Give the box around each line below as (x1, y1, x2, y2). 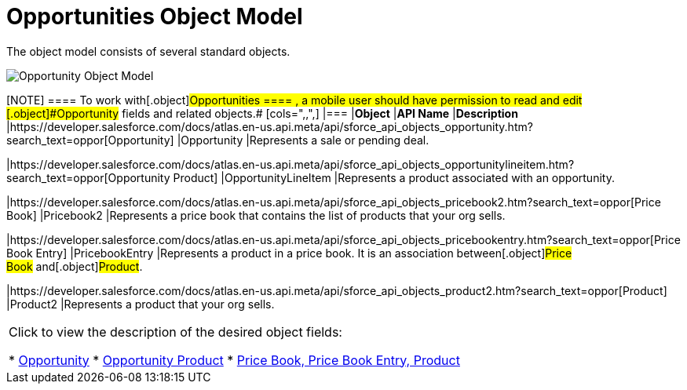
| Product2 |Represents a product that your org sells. (6, 297, 275, 311)
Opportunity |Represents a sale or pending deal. (181, 133, 429, 147)
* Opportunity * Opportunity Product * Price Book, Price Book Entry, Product (9, 352, 460, 368)
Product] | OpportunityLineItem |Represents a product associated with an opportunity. (173, 170, 615, 184)
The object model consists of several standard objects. (6, 44, 291, 58)
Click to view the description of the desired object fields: (9, 323, 342, 340)
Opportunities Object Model (6, 3, 303, 30)
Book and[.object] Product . (6, 259, 143, 273)
